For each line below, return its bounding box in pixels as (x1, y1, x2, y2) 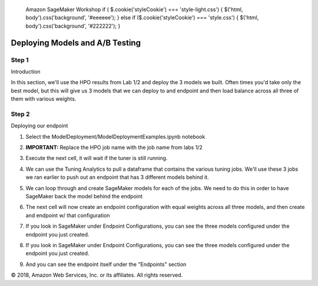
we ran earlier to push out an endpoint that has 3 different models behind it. (25, 174, 209, 181)
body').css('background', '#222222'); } (25, 22, 121, 29)
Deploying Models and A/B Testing (11, 38, 141, 48)
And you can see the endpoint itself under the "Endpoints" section (25, 261, 187, 268)
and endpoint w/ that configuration (25, 212, 110, 219)
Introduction (11, 68, 41, 75)
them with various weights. (11, 95, 77, 102)
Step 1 (11, 56, 29, 64)
